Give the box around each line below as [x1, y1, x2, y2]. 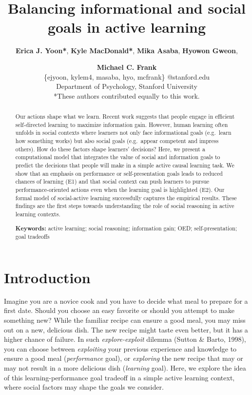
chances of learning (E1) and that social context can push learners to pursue [15, 177, 210, 186]
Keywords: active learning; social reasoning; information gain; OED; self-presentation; [15, 224, 237, 232]
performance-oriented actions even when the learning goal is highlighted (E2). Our [15, 185, 225, 193]
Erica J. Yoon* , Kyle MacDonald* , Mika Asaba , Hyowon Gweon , [16, 45, 238, 56]
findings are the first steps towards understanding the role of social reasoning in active [15, 202, 234, 210]
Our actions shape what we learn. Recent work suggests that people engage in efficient [15, 112, 235, 121]
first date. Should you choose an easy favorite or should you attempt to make [4, 305, 234, 315]
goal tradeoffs [15, 232, 50, 241]
